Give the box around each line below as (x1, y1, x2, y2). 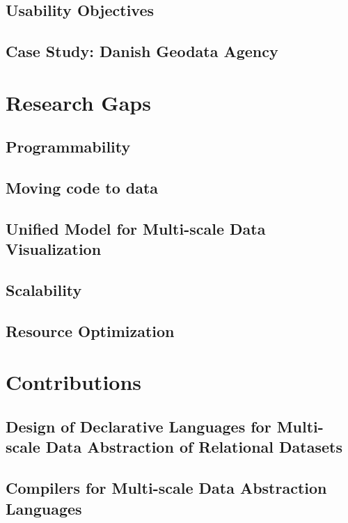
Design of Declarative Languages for (6, 416, 271, 437)
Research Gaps (6, 88, 151, 116)
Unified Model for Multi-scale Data (6, 217, 266, 239)
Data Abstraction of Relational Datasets (45, 436, 342, 458)
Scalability (6, 279, 82, 301)
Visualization (6, 238, 102, 260)
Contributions (6, 368, 142, 396)
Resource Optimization (6, 320, 175, 341)
